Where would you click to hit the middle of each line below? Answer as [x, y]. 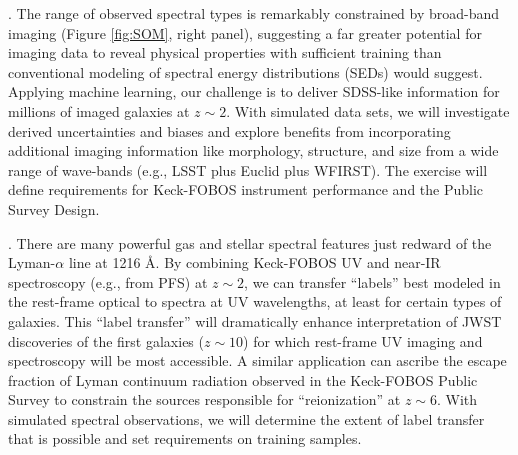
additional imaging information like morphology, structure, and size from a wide [253, 150]
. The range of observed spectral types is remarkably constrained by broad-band [254, 13]
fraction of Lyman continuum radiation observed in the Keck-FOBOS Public [243, 379]
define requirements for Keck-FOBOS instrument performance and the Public [246, 189]
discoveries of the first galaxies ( [106, 340]
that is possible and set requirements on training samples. [185, 438]
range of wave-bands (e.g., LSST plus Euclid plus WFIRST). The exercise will [248, 169]
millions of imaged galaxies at [99, 110]
